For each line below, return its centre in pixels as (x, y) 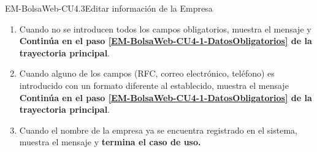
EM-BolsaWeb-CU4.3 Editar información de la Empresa (109, 8)
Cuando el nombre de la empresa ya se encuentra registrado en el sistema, (158, 130)
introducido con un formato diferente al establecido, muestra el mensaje (154, 85)
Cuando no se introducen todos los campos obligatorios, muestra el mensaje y (165, 28)
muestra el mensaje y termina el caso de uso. (110, 142)
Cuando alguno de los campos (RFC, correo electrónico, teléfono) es (147, 73)
